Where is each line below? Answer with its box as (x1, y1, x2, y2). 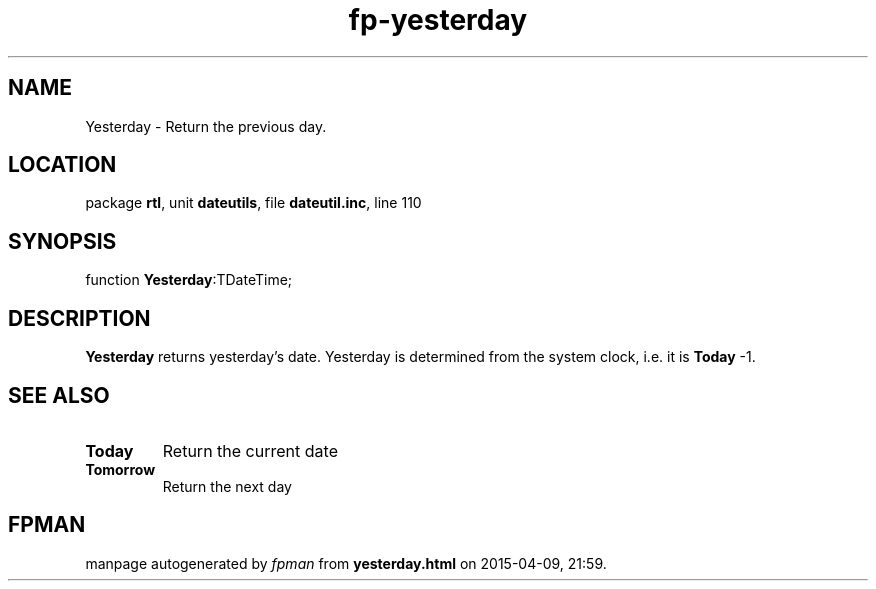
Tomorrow (85, 460, 156, 478)
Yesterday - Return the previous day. (85, 117, 327, 135)
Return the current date (162, 440, 338, 461)
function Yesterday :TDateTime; (85, 271, 293, 289)
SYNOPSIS (8, 228, 117, 254)
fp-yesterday (348, 3, 528, 37)
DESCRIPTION (8, 305, 151, 331)
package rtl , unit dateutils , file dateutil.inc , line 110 (85, 194, 422, 212)
